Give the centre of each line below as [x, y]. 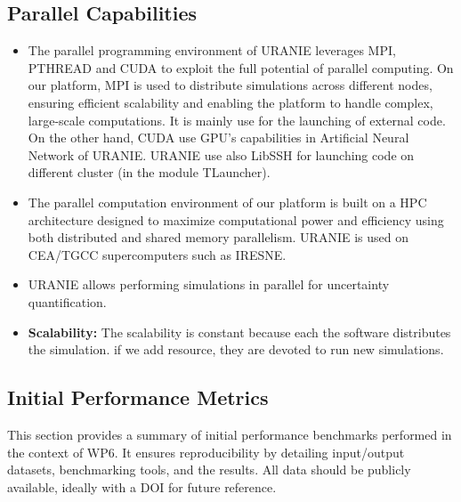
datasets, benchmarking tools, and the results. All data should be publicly [209, 470]
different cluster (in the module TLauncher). [149, 172]
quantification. [67, 301]
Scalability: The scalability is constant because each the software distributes [239, 332]
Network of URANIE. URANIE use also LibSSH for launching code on [221, 154]
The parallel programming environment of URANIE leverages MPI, [212, 50]
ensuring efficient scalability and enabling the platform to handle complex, [230, 102]
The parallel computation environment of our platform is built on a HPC [227, 202]
